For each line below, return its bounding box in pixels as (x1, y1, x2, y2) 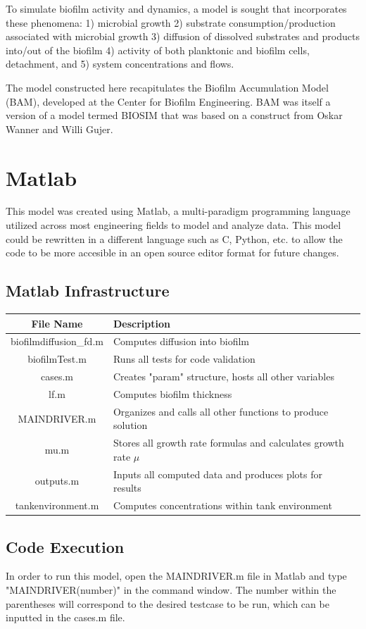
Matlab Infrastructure (6, 280, 170, 301)
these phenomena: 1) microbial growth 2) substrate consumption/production (6, 15, 336, 30)
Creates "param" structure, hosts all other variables (113, 369, 334, 384)
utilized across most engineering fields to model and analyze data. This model (6, 218, 341, 232)
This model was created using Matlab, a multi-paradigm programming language (6, 204, 351, 218)
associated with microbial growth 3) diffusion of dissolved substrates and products (6, 29, 360, 44)
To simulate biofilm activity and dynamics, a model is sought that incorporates (6, 1, 347, 15)
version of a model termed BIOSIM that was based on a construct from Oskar (6, 108, 343, 123)
